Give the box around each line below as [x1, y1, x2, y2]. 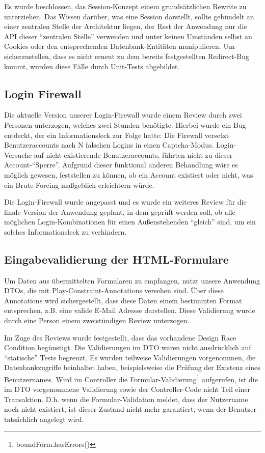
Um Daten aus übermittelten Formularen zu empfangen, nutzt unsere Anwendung [4, 275, 260, 286]
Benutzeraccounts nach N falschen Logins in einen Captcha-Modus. [4, 139, 214, 150]
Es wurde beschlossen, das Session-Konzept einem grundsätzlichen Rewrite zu [4, 1, 247, 11]
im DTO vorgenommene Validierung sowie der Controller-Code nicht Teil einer [4, 384, 251, 394]
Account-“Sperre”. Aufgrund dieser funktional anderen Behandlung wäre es [4, 159, 238, 170]
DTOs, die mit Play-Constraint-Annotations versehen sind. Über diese [4, 285, 224, 296]
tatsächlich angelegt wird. [4, 414, 84, 424]
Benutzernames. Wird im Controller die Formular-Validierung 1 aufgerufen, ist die [4, 373, 258, 384]
